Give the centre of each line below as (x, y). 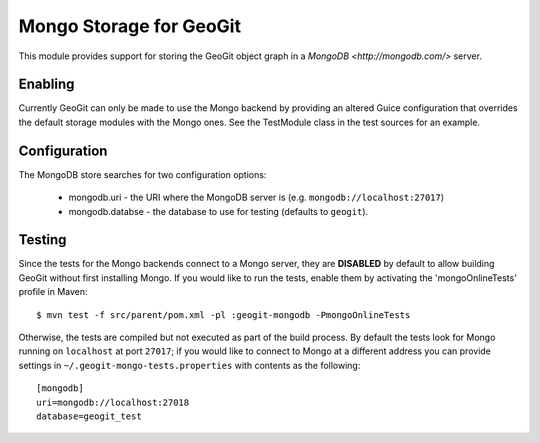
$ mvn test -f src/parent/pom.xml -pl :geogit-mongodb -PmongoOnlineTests (223, 314)
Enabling (46, 84)
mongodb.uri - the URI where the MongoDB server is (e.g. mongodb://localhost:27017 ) (256, 197)
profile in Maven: (53, 292)
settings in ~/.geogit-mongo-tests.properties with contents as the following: (189, 365)
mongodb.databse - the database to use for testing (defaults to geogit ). (218, 211)
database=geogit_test (89, 416)
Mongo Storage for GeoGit (130, 26)
